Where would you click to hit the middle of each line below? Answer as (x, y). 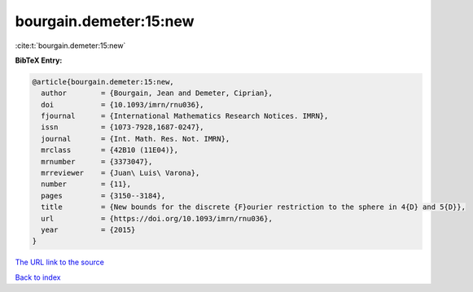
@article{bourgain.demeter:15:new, (103, 82)
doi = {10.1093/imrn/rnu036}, (123, 105)
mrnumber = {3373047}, (97, 161)
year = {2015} (88, 230)
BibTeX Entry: (39, 60)
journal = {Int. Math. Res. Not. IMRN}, (136, 139)
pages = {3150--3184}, (103, 196)
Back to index (38, 277)
